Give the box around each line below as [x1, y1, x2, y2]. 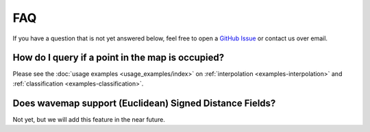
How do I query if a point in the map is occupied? [12, 52, 225, 64]
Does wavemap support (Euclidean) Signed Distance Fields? [12, 97, 276, 109]
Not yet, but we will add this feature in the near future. [12, 115, 166, 123]
